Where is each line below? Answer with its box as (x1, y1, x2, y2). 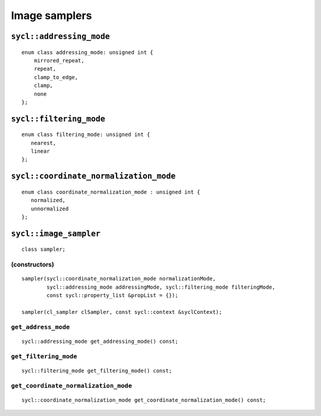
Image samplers (11, 9, 92, 22)
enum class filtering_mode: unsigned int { (21, 131, 150, 138)
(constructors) (11, 260, 55, 269)
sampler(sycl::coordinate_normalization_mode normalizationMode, (21, 275, 216, 282)
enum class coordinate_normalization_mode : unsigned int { (21, 188, 200, 196)
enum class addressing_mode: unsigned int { (21, 49, 154, 56)
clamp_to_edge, (33, 74, 78, 80)
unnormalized (30, 205, 69, 212)
